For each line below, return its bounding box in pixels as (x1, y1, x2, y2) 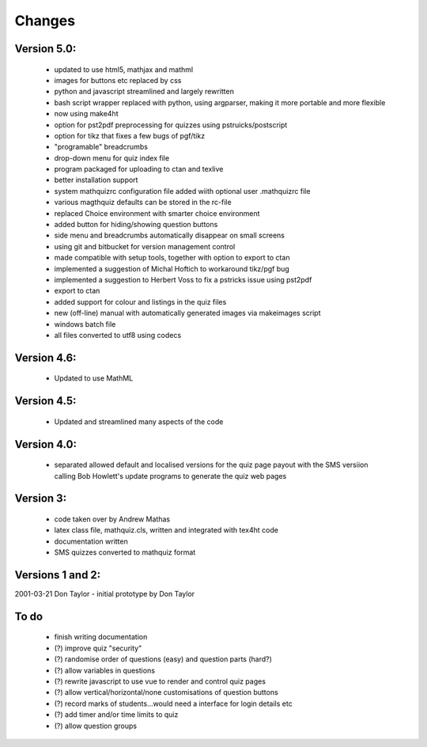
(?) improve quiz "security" (54, 643, 142, 653)
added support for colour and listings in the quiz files (54, 297, 227, 306)
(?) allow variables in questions (54, 665, 156, 675)
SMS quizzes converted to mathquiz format (54, 548, 196, 557)
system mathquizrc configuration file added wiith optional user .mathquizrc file (54, 186, 311, 195)
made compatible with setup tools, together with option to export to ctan (54, 253, 290, 263)
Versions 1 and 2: (14, 568, 101, 582)
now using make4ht (54, 109, 119, 119)
